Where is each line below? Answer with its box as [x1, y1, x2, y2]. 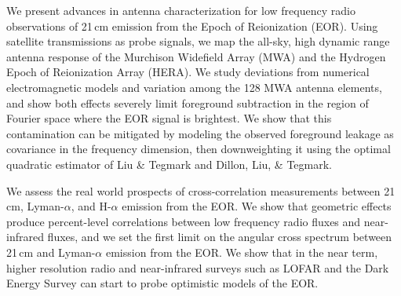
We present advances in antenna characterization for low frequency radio [6, 2, 355, 18]
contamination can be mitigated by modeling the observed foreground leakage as [6, 125, 394, 141]
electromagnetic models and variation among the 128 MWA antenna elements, [6, 79, 382, 95]
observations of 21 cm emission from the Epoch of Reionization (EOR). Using [6, 17, 378, 34]
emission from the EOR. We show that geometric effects [122, 198, 392, 214]
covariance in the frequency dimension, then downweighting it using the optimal [6, 141, 391, 157]
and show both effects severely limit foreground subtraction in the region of [6, 94, 369, 111]
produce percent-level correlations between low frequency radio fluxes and [6, 213, 361, 229]
